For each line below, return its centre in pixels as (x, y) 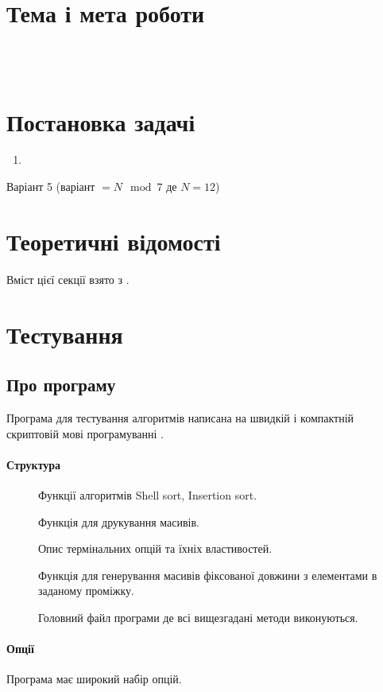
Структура (34, 464)
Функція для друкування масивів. (119, 521)
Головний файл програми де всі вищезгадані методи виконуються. (198, 617)
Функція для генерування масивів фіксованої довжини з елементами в (208, 575)
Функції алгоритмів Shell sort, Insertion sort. (148, 494)
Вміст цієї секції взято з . (68, 279)
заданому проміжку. (86, 591)
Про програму (61, 385)
